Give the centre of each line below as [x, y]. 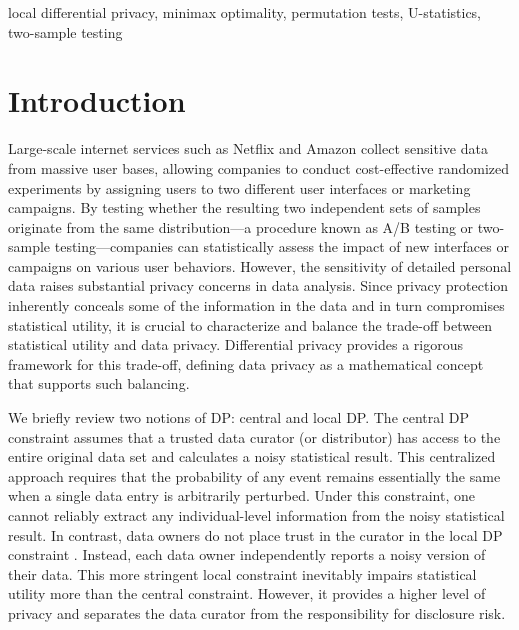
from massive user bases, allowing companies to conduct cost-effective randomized [259, 167]
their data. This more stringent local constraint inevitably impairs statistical [242, 573]
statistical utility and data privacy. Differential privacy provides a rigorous [235, 344]
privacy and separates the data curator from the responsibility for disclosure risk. [257, 612]
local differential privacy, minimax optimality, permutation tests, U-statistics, [245, 12]
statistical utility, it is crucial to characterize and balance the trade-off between [250, 324]
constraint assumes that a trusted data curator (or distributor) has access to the [254, 436]
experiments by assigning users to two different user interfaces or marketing [239, 187]
